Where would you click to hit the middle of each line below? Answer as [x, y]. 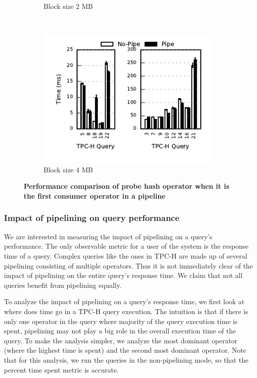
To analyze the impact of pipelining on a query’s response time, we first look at [124, 301]
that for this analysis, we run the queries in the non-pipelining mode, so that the [126, 359]
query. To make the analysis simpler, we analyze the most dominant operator [121, 340]
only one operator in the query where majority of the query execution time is [121, 321]
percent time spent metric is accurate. [62, 369]
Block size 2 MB [68, 6]
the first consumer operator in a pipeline [95, 195]
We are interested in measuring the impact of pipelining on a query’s [108, 236]
